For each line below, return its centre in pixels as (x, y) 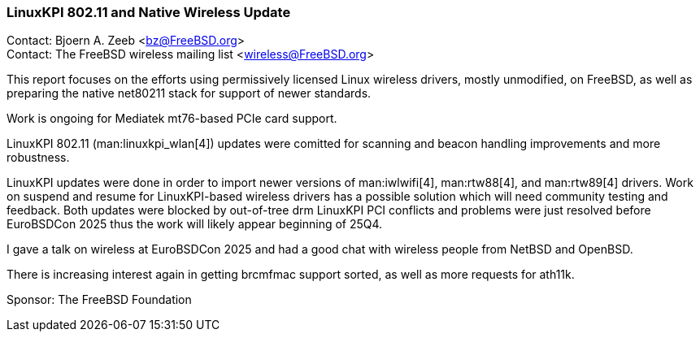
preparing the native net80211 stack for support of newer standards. (189, 93)
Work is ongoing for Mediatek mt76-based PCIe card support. (172, 119)
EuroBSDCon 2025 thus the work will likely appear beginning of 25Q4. (195, 224)
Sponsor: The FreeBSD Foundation (99, 300)
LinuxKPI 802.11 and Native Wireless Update (149, 12)
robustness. (38, 158)
